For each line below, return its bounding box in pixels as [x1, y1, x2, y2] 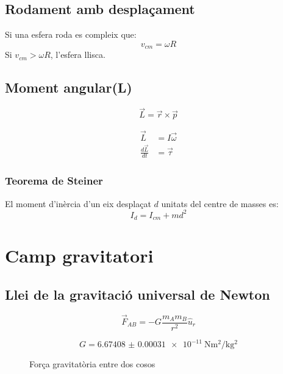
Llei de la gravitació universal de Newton [5, 284, 270, 303]
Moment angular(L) [5, 78, 132, 97]
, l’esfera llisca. [50, 48, 106, 61]
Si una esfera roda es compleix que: [5, 28, 137, 41]
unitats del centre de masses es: [161, 197, 279, 210]
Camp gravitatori [5, 243, 154, 268]
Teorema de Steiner [5, 173, 103, 188]
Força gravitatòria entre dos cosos [29, 358, 156, 370]
